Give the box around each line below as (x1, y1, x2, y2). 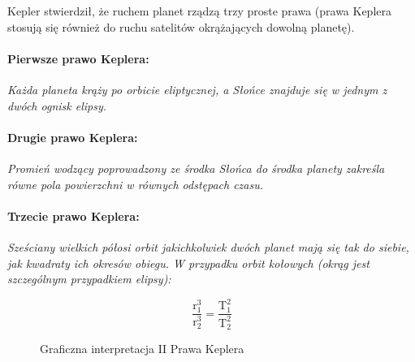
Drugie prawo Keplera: (7, 128, 138, 145)
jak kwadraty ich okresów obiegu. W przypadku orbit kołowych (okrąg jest (7, 254, 370, 271)
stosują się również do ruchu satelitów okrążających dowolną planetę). (7, 18, 355, 35)
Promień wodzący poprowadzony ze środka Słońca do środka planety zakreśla (7, 159, 385, 176)
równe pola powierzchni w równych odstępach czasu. (7, 175, 264, 192)
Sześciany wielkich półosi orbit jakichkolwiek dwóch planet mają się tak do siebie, (7, 238, 409, 255)
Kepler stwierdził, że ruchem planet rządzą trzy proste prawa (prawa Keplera (7, 2, 392, 19)
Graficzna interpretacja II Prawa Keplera (40, 340, 244, 357)
